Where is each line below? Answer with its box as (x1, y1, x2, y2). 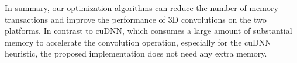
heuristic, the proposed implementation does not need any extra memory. (5, 47, 267, 60)
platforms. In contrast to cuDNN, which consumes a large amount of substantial (5, 24, 292, 37)
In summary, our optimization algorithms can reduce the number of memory (5, 2, 278, 13)
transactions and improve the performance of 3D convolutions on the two (5, 13, 267, 25)
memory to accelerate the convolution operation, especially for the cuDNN (5, 36, 271, 48)
